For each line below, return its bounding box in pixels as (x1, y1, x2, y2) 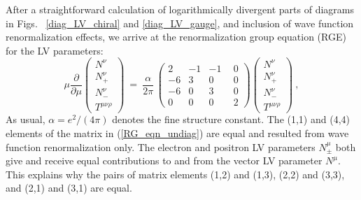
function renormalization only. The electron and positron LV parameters (6, 139, 316, 154)
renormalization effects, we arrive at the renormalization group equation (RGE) (6, 29, 346, 44)
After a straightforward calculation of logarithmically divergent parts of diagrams (6, 2, 354, 16)
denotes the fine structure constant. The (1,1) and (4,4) (112, 112, 350, 127)
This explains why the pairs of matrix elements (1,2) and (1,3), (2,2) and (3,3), (6, 166, 345, 181)
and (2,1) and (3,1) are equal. (6, 180, 132, 195)
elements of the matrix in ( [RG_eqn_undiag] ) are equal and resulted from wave (6, 126, 349, 141)
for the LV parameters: (6, 43, 104, 57)
